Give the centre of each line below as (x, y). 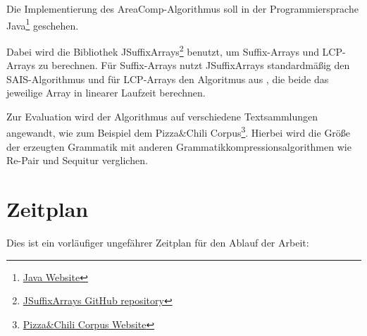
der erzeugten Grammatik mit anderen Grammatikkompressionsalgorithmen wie (179, 146)
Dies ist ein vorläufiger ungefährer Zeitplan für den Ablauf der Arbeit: (158, 243)
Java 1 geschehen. (43, 24)
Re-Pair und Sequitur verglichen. (77, 160)
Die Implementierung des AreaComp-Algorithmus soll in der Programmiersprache (182, 8)
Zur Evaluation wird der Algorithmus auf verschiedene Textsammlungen (162, 116)
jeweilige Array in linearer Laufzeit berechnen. (106, 93)
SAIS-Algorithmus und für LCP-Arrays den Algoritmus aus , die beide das (168, 79)
